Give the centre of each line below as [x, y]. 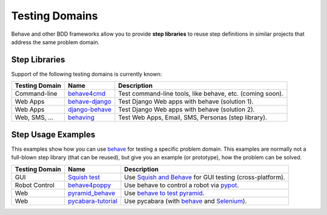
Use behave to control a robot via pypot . [182, 185]
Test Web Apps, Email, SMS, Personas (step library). [193, 117]
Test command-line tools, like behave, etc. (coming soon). [201, 94]
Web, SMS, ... [34, 117]
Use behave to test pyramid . [164, 193]
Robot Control [35, 185]
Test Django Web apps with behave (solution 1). [186, 102]
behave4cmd [87, 94]
